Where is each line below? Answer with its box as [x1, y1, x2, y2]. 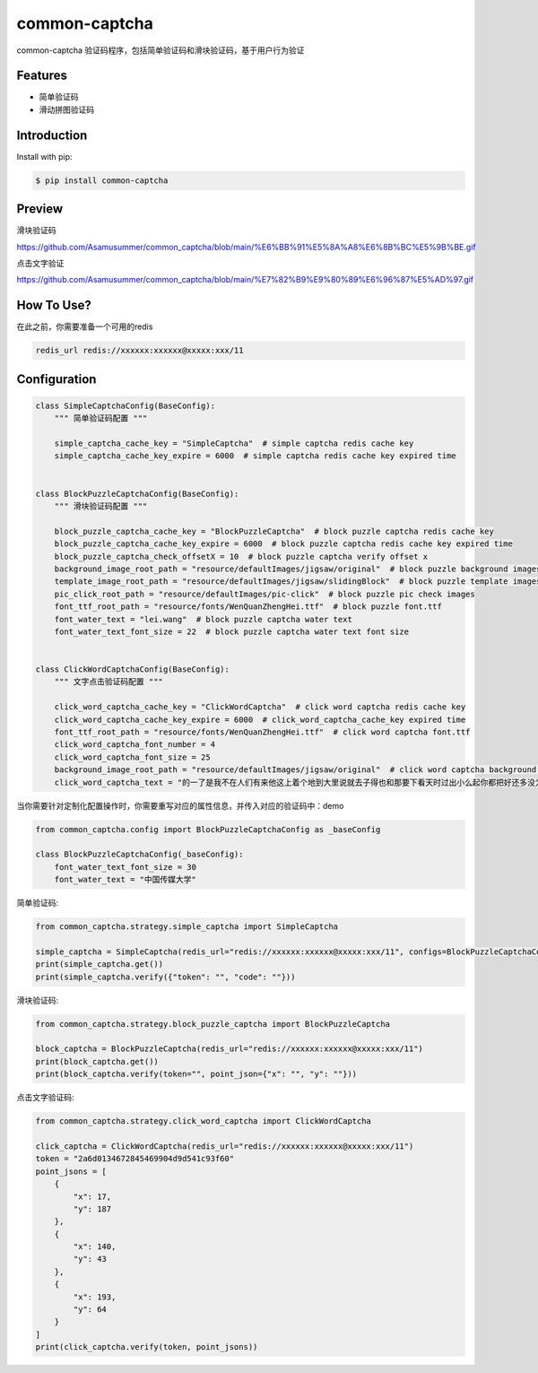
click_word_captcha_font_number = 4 [54, 740, 215, 750]
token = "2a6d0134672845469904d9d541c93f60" [35, 1153, 235, 1164]
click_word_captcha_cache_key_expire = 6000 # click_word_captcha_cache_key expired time [54, 714, 466, 725]
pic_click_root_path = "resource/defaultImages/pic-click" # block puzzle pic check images [54, 588, 475, 599]
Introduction [16, 127, 88, 143]
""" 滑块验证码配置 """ [54, 501, 148, 511]
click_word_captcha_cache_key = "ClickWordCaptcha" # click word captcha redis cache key [54, 702, 466, 712]
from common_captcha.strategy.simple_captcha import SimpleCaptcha [35, 922, 339, 932]
